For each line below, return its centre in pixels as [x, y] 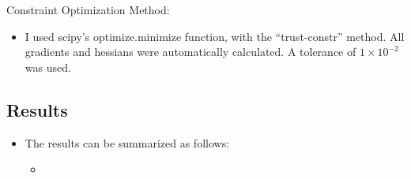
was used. [48, 67]
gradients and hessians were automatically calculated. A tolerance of [190, 52]
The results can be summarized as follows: [127, 142]
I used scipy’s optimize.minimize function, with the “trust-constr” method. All [215, 36]
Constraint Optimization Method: [88, 9]
